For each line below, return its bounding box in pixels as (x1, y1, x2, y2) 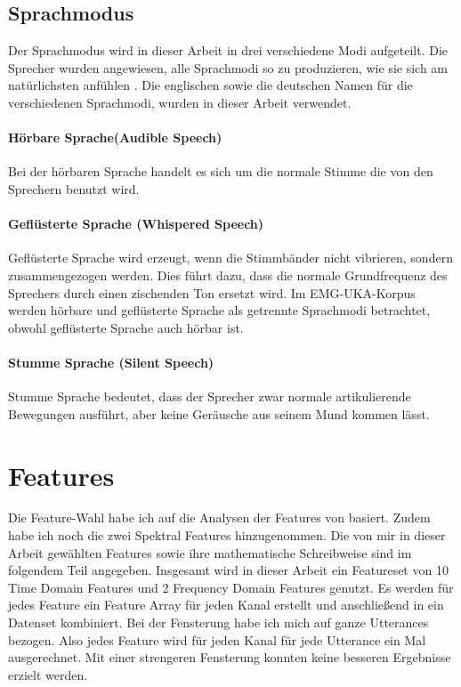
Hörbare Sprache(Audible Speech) (8, 128, 222, 147)
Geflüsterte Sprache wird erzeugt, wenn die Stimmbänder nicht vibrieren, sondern (8, 248, 453, 267)
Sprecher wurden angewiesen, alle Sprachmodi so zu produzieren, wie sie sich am (8, 58, 449, 77)
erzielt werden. (8, 665, 88, 683)
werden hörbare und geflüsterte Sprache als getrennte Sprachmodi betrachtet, (8, 301, 431, 319)
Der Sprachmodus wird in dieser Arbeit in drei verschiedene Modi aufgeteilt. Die (8, 41, 449, 60)
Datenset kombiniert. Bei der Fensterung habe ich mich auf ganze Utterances (8, 613, 429, 631)
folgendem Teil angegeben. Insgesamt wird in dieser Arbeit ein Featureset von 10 (8, 561, 449, 579)
